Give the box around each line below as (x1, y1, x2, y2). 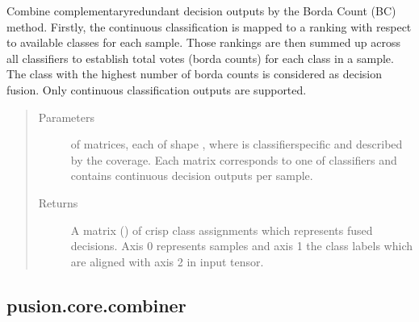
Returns (38, 194, 78, 211)
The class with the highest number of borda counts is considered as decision (6, 65, 383, 82)
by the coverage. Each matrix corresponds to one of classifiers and (70, 151, 397, 168)
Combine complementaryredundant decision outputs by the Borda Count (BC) (6, 2, 396, 19)
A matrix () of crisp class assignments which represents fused (70, 221, 373, 238)
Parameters (38, 108, 94, 125)
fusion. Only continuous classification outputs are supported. (6, 81, 307, 98)
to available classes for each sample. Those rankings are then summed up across (6, 34, 401, 51)
